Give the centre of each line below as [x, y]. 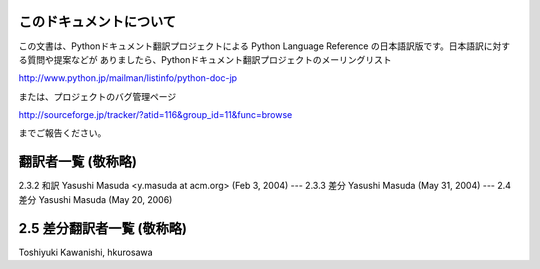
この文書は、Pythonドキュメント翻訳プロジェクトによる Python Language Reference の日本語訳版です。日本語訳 [251, 46]
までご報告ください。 [62, 133]
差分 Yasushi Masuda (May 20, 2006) [95, 199]
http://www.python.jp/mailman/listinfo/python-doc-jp [128, 78]
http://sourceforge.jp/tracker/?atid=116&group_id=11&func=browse [155, 115]
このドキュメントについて [97, 21]
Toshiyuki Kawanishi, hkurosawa [86, 252]
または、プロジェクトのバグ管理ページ [97, 96]
